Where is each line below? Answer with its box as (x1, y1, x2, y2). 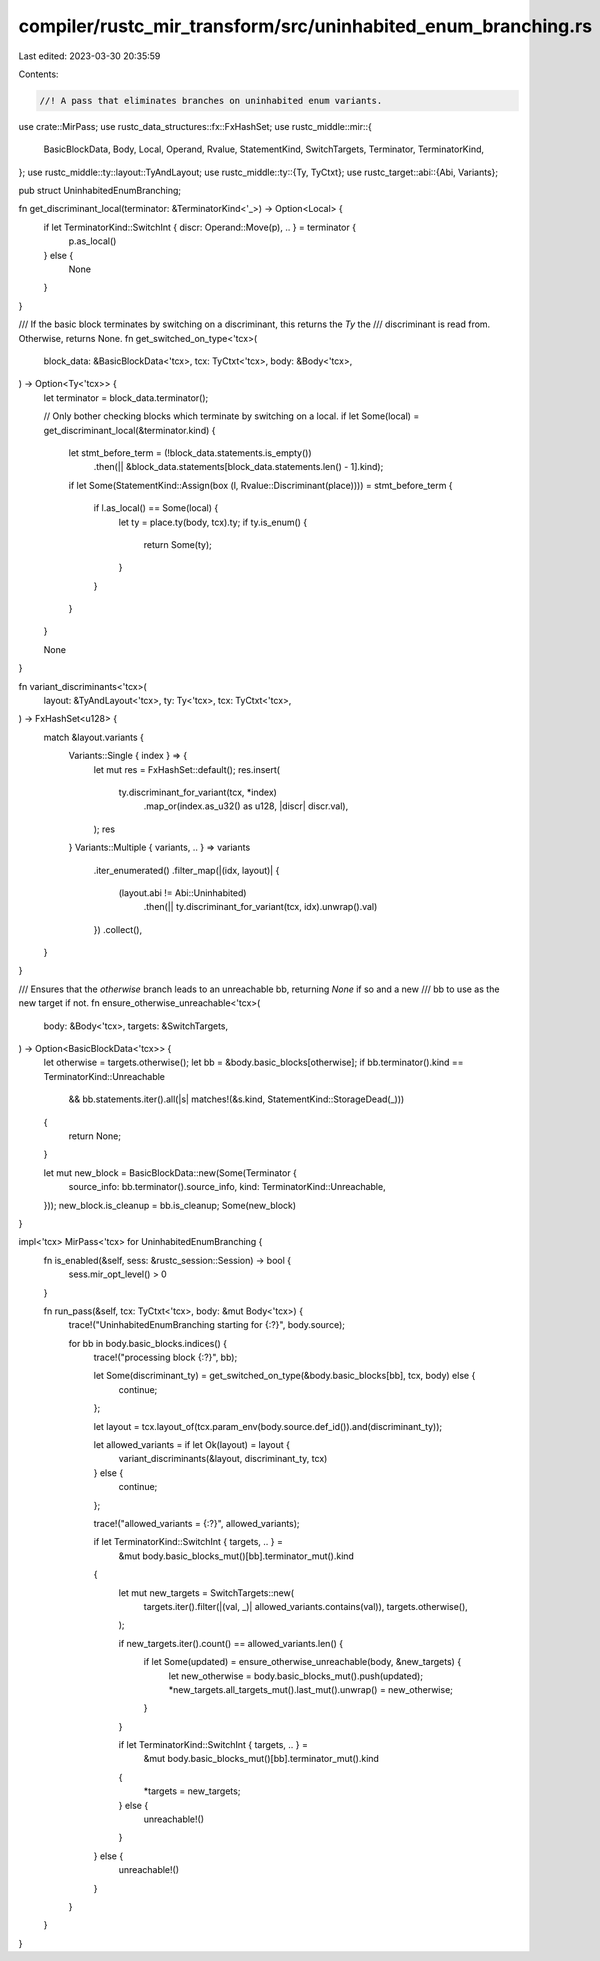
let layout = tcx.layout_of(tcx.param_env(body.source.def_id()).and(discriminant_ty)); (93, 1420, 443, 1432)
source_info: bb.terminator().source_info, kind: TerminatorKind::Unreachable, (68, 1181, 386, 1193)
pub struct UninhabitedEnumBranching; (18, 185, 182, 197)
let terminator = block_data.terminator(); (43, 391, 209, 404)
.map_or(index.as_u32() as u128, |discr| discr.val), (143, 800, 349, 812)
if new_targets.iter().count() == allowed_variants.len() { (118, 1637, 344, 1649)
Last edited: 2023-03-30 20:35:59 (18, 50, 161, 62)
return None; (68, 1130, 122, 1142)
